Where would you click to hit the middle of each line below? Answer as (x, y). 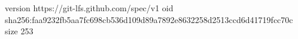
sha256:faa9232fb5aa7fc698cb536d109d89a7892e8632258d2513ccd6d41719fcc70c (149, 19)
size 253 (19, 31)
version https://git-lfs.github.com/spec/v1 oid (89, 8)
